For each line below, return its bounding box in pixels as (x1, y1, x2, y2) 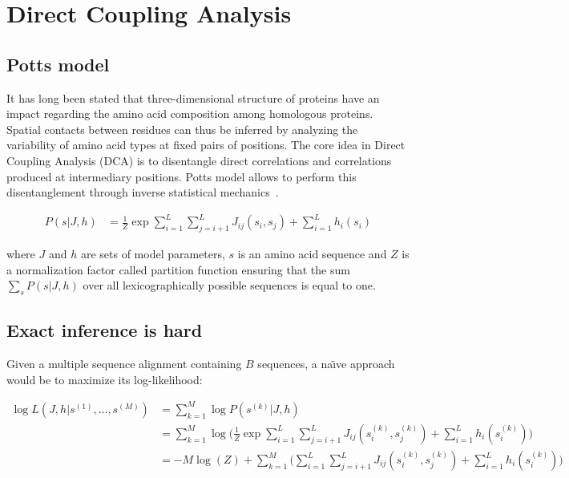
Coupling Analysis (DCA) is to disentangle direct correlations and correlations (6, 152, 392, 168)
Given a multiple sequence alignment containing (6, 355, 242, 372)
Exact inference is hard (6, 318, 203, 342)
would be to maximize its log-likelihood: (6, 371, 203, 387)
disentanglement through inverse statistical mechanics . (6, 184, 279, 201)
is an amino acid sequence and (237, 245, 387, 262)
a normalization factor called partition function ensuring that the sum (6, 261, 350, 277)
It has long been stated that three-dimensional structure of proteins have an (6, 89, 380, 106)
